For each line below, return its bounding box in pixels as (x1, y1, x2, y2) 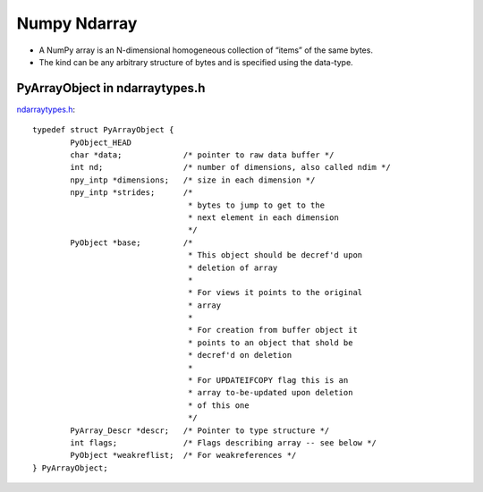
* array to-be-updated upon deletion (188, 387, 353, 398)
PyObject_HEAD (70, 137, 132, 148)
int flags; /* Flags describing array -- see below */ (70, 438, 377, 447)
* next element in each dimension (188, 212, 339, 223)
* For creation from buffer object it (188, 325, 358, 335)
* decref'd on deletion (188, 350, 292, 361)
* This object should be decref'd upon (188, 250, 363, 260)
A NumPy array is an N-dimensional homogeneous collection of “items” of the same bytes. (38, 45, 373, 55)
